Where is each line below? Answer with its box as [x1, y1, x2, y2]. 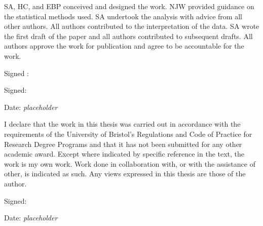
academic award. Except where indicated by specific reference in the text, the [4, 148, 245, 159]
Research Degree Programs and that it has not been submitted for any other [4, 138, 242, 149]
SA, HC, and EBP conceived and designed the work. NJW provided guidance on [4, 1, 254, 11]
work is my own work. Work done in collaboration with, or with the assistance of [4, 158, 255, 169]
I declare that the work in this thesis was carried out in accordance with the [4, 119, 241, 129]
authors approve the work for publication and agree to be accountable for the [4, 41, 244, 51]
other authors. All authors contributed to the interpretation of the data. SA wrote [4, 21, 259, 31]
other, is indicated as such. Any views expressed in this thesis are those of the [4, 168, 246, 179]
